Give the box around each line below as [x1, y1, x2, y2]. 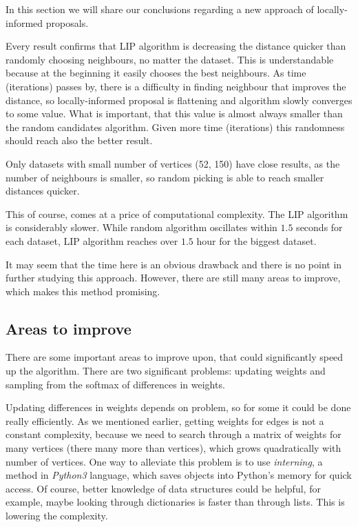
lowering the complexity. [6, 508, 108, 523]
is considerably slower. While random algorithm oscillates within [6, 220, 277, 235]
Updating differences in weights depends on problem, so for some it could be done [6, 400, 351, 415]
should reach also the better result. [6, 133, 153, 148]
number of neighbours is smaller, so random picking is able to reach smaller [6, 170, 324, 184]
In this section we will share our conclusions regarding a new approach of [6, 2, 314, 16]
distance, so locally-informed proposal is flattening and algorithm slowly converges [6, 92, 352, 107]
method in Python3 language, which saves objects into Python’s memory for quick [6, 468, 352, 482]
